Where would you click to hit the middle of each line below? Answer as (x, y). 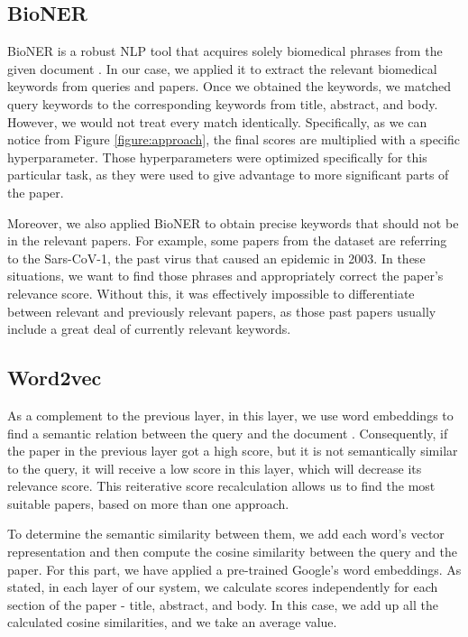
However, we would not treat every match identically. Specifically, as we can (217, 121)
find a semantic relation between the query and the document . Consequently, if (228, 433)
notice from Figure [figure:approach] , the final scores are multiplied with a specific (234, 139)
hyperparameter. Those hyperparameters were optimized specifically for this (217, 157)
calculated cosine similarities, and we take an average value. (172, 622)
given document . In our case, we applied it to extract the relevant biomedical (222, 68)
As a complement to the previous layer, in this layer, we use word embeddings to (230, 415)
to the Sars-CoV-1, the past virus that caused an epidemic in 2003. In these (216, 258)
